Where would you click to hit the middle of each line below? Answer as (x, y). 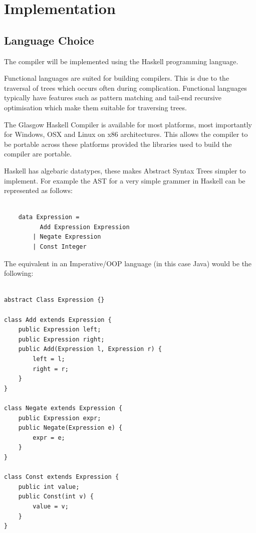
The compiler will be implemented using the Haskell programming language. (121, 61)
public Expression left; (60, 330)
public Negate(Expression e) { (70, 428)
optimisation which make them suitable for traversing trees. (95, 107)
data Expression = (49, 217)
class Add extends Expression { (58, 320)
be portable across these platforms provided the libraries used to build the (118, 144)
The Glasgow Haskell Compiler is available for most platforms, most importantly (128, 124)
